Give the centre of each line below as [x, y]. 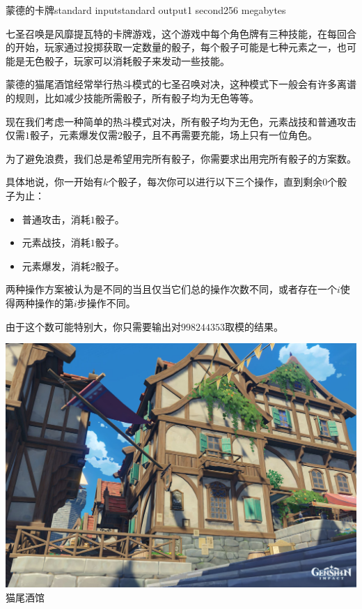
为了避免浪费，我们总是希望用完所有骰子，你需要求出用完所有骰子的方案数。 [181, 158]
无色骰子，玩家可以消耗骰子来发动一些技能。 [127, 60]
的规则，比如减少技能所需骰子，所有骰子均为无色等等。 [132, 97]
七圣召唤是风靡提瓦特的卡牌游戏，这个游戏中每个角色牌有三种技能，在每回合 [181, 33]
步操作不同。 [106, 302]
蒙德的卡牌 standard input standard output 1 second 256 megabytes [146, 10]
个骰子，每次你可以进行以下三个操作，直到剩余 [215, 182]
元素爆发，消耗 [56, 265]
